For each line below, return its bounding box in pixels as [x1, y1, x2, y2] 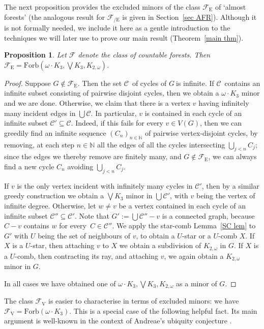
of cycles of [132, 77, 167, 88]
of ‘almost [215, 2, 246, 12]
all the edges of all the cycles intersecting [97, 139, 225, 149]
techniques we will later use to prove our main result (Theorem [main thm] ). [4, 32, 244, 43]
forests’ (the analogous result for [4, 11, 105, 22]
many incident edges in [4, 107, 76, 118]
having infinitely [198, 98, 249, 108]
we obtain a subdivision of [119, 240, 201, 251]
